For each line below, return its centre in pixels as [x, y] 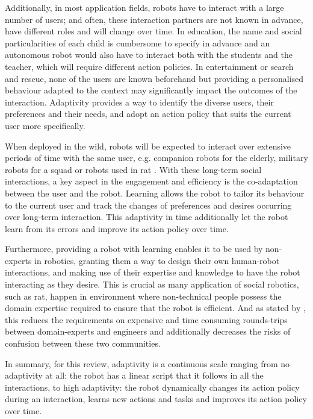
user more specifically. [45, 125]
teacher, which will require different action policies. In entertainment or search [149, 66]
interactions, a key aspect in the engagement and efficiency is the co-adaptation [151, 181]
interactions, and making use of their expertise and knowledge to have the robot [153, 272]
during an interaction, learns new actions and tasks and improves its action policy [156, 399]
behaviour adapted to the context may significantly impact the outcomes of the [151, 90]
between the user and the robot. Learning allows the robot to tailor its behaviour [155, 193]
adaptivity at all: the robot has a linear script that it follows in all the [134, 375]
